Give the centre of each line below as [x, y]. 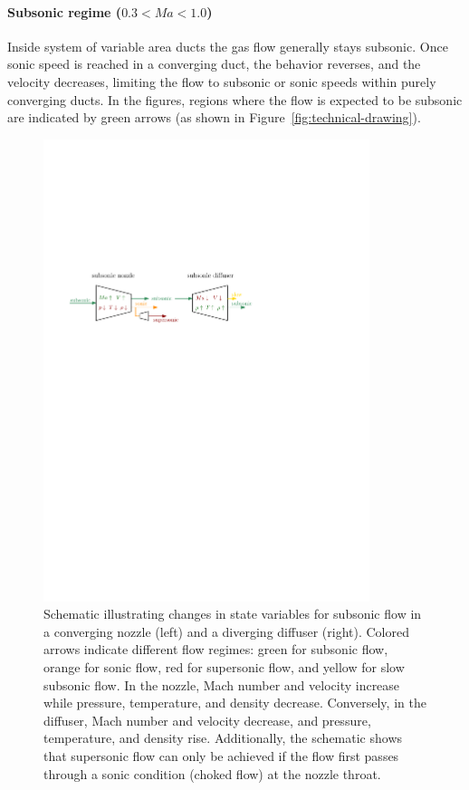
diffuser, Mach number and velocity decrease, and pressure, [207, 720]
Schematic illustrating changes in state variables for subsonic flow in [233, 614]
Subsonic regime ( [65, 11]
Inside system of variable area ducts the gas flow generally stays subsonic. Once [228, 46]
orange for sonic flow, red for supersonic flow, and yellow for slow [224, 667]
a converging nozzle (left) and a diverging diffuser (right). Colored [226, 631]
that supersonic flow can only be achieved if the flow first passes [221, 756]
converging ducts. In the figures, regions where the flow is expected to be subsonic [235, 99]
